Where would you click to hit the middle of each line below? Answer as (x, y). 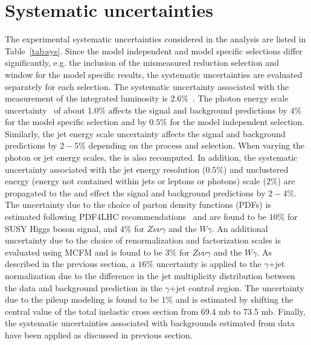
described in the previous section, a (70, 264)
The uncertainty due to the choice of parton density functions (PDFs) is (138, 205)
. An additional (240, 228)
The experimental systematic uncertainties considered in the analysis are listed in (155, 39)
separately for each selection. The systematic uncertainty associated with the (147, 86)
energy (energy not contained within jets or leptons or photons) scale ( (136, 181)
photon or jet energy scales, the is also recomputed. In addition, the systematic (151, 157)
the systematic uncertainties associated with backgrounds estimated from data (150, 323)
